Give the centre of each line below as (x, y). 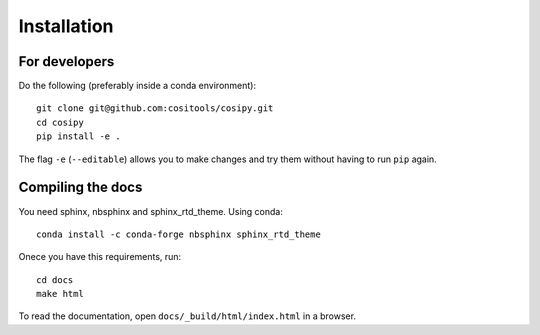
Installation (66, 26)
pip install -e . (78, 136)
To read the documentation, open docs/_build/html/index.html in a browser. (187, 316)
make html (60, 294)
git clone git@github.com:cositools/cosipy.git (155, 108)
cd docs (55, 279)
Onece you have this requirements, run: (100, 257)
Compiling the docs (80, 187)
